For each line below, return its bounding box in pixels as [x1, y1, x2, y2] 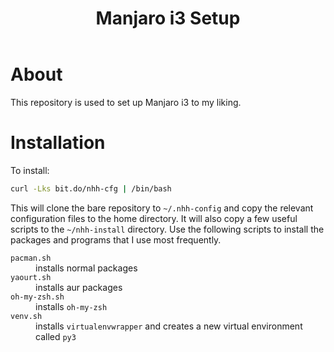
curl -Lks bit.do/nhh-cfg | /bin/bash [10, 183, 172, 194]
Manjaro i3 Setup [95, 7, 241, 30]
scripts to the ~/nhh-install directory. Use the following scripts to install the [10, 223, 325, 235]
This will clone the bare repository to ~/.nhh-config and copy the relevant [10, 202, 314, 214]
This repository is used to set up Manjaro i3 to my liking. [10, 96, 242, 108]
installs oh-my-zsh [35, 300, 108, 312]
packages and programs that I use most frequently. [10, 233, 222, 246]
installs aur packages [35, 281, 123, 293]
